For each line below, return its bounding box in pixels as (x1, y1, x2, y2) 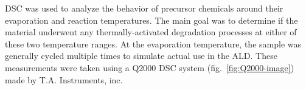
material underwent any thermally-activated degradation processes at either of (5, 26, 297, 38)
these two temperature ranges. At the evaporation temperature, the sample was (5, 37, 301, 50)
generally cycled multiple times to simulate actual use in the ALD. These (5, 49, 277, 62)
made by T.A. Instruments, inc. (5, 73, 123, 86)
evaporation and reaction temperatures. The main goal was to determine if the (5, 13, 298, 26)
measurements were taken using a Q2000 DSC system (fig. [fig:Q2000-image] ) (5, 61, 294, 74)
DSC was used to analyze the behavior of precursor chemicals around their (5, 2, 283, 14)
